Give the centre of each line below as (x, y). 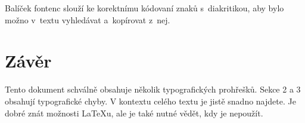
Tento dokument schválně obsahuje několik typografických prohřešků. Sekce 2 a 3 (153, 89)
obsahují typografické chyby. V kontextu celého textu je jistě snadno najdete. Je (150, 101)
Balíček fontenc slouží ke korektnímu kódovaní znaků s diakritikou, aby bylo (144, 8)
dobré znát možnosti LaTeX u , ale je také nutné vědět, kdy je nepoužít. (134, 113)
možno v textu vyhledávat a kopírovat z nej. (88, 19)
